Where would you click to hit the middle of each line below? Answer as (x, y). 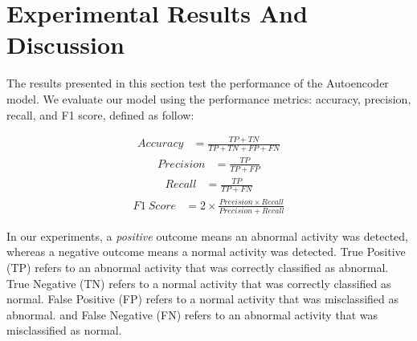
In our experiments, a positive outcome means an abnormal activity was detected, (207, 235)
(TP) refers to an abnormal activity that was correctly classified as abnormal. (198, 268)
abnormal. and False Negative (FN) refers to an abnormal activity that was (192, 314)
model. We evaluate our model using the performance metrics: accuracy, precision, (209, 98)
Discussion (65, 45)
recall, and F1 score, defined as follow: (100, 114)
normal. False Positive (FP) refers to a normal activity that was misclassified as (203, 299)
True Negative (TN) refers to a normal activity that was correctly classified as (199, 283)
